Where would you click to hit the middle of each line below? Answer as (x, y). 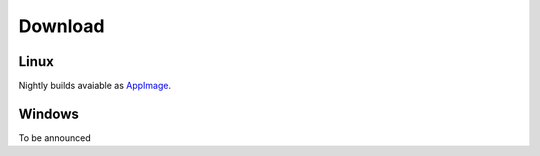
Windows (48, 113)
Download (61, 26)
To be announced (55, 137)
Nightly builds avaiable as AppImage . (95, 86)
